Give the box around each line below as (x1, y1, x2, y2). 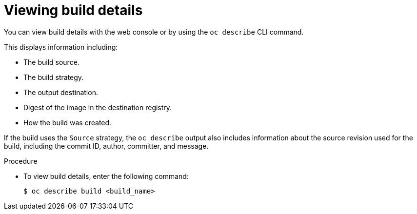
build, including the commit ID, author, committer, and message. (4, 141, 209, 150)
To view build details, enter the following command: (23, 172, 189, 180)
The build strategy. (23, 73, 84, 81)
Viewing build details (4, 2, 143, 19)
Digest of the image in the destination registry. (23, 103, 172, 112)
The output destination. (23, 88, 98, 97)
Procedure (4, 156, 38, 165)
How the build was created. (23, 118, 112, 127)
